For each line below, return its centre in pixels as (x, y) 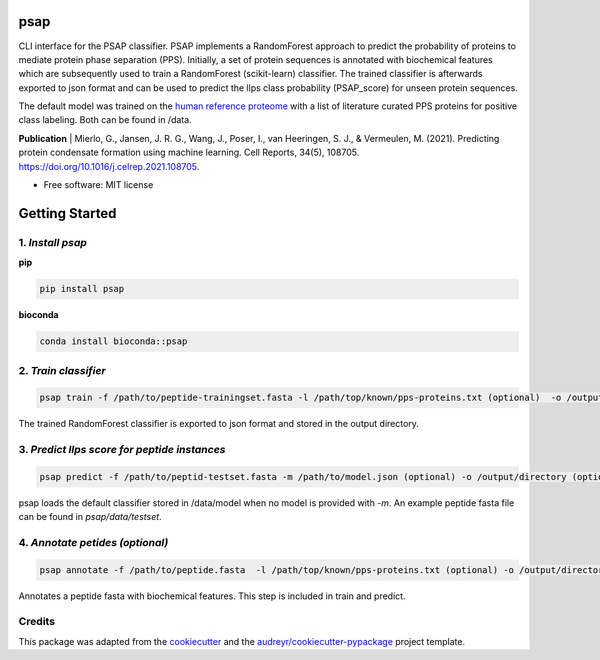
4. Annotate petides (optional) (93, 542)
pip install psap (82, 289)
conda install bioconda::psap (113, 341)
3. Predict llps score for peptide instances (122, 450)
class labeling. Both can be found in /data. (105, 120)
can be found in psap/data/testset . (90, 517)
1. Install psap (52, 242)
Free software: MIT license (98, 185)
